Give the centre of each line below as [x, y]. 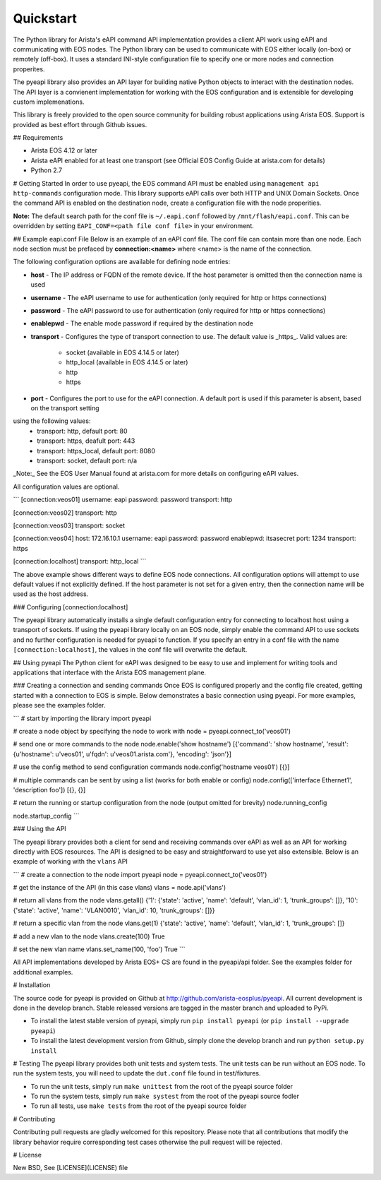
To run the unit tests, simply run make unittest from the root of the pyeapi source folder [162, 1086]
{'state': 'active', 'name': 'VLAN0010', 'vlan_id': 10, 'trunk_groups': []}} [114, 910]
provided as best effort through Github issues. [80, 124]
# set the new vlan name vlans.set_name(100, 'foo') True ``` [99, 949]
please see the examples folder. [59, 705]
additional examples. [43, 972]
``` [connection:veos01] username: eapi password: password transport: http [123, 500]
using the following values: [52, 421]
